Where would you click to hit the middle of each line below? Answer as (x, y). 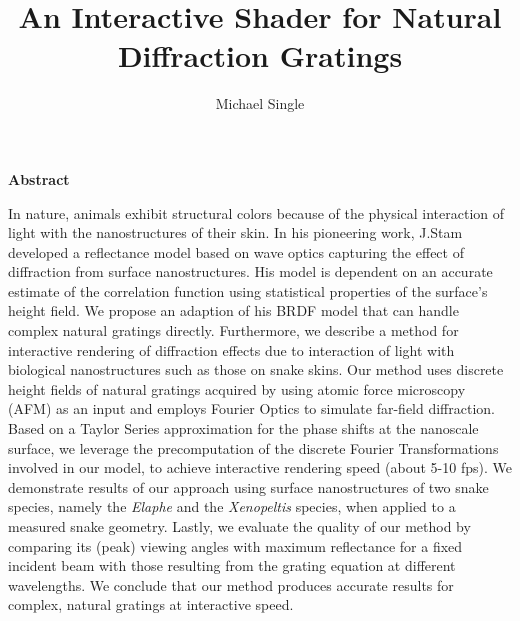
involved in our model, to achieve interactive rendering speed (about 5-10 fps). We (260, 467)
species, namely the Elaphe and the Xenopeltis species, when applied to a (232, 506)
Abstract (39, 178)
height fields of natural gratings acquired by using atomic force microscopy (237, 388)
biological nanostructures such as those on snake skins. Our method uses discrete (256, 369)
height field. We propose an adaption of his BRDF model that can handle (233, 310)
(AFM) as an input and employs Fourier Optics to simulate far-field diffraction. (252, 408)
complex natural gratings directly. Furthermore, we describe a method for (233, 330)
